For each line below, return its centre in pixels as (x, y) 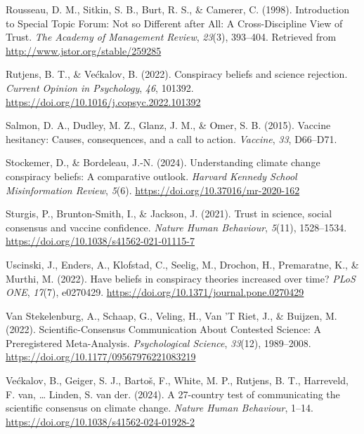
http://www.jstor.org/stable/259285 (84, 50)
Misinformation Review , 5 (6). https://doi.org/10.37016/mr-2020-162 (153, 190)
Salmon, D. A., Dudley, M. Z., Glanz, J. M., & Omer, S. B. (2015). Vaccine (168, 125)
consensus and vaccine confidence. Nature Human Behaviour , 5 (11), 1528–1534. (176, 227)
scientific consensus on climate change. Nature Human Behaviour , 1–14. (160, 408)
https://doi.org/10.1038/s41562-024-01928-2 (100, 421)
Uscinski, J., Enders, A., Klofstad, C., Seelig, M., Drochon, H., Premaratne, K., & (182, 264)
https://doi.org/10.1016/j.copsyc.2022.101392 (103, 101)
